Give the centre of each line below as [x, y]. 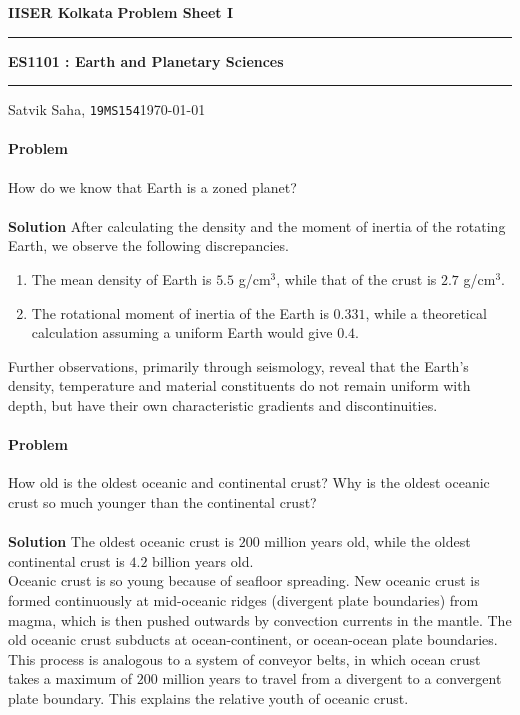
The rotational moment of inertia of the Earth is [180, 312]
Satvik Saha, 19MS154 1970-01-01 [107, 109]
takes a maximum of [70, 678]
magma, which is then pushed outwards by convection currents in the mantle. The [260, 619]
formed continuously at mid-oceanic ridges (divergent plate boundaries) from [243, 599]
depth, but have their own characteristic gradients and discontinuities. [223, 404]
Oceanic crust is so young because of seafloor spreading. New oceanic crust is [244, 580]
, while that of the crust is [356, 279]
